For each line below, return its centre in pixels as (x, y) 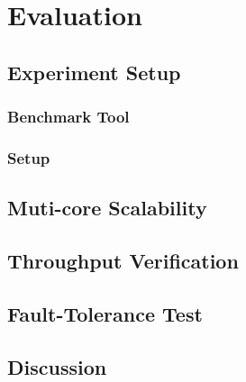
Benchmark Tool (68, 117)
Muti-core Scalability (107, 208)
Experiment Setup (94, 72)
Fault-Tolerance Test (105, 313)
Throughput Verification (123, 261)
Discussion (57, 366)
